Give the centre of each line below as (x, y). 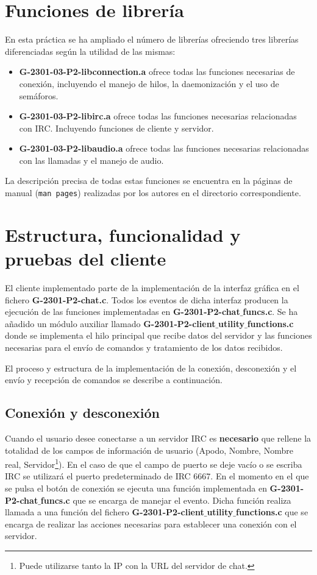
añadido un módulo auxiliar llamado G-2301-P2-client (110, 323)
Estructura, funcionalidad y (123, 234)
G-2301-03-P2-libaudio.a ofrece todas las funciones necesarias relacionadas (164, 148)
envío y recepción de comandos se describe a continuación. (114, 380)
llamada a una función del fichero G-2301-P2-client (105, 512)
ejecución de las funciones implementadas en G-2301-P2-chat (123, 312)
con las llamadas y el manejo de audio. (91, 160)
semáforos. (39, 95)
